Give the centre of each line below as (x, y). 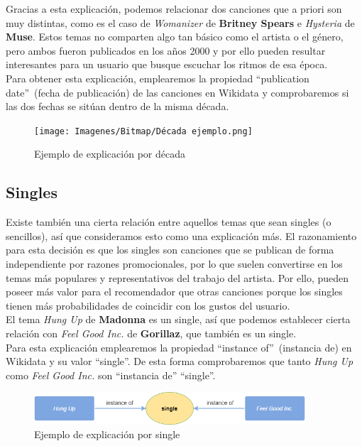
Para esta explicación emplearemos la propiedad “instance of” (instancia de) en (179, 347)
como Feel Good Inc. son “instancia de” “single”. (111, 375)
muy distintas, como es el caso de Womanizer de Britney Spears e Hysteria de (180, 22)
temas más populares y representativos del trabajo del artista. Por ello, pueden (177, 277)
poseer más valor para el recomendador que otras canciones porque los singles (174, 292)
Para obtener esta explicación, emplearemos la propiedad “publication (158, 78)
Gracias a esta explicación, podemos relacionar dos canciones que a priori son (174, 9)
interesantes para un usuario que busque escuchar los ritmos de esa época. (167, 64)
